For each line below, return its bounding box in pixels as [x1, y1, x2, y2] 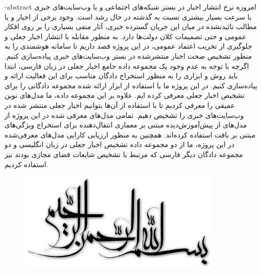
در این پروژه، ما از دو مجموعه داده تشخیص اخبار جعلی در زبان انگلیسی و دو [5, 139, 234, 150]
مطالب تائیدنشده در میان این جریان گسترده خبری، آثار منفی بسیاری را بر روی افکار [5, 21, 257, 32]
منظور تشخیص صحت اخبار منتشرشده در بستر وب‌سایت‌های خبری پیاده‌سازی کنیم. [5, 50, 252, 61]
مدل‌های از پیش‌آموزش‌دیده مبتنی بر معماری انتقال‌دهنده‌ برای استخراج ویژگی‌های [5, 119, 247, 130]
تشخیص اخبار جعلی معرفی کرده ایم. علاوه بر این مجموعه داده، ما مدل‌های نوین [5, 90, 245, 100]
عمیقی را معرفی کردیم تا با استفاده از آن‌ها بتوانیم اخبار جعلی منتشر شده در [5, 99, 235, 110]
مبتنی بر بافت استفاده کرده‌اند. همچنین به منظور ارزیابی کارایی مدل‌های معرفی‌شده [5, 129, 255, 140]
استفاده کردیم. [5, 159, 49, 169]
